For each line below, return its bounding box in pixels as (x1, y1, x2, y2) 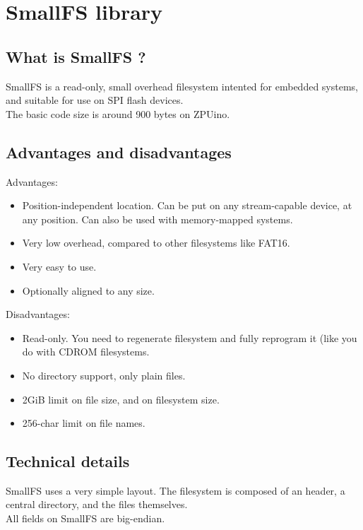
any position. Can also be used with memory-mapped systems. (22, 211, 293, 226)
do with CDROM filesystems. (22, 344, 150, 359)
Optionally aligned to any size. (22, 283, 155, 298)
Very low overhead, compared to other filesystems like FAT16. (22, 235, 290, 250)
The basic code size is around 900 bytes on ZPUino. (6, 106, 230, 121)
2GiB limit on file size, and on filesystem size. (22, 391, 220, 406)
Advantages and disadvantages (6, 141, 232, 163)
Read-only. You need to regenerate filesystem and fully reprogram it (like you (22, 330, 357, 345)
